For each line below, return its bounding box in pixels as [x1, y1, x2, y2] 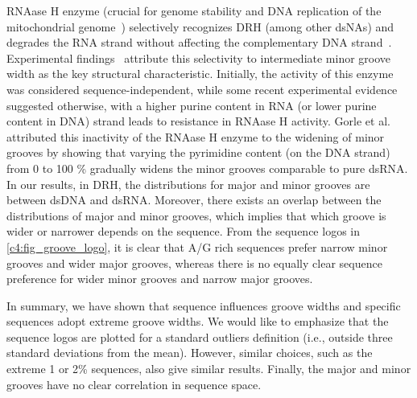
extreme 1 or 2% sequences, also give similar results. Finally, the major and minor [6, 360, 411, 377]
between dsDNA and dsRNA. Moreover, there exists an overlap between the [6, 191, 382, 208]
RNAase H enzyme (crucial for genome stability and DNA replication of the [6, 2, 382, 18]
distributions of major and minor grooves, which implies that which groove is [6, 207, 386, 224]
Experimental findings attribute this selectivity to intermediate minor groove [6, 49, 391, 66]
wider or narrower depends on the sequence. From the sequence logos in [6, 223, 360, 240]
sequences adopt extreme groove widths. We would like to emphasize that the [6, 313, 389, 330]
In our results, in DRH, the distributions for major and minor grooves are [6, 175, 370, 192]
